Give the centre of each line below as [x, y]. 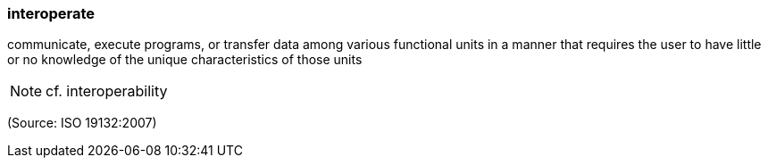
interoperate [51, 13]
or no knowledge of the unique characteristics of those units [185, 60]
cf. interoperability [107, 91]
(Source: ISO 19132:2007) [82, 123]
